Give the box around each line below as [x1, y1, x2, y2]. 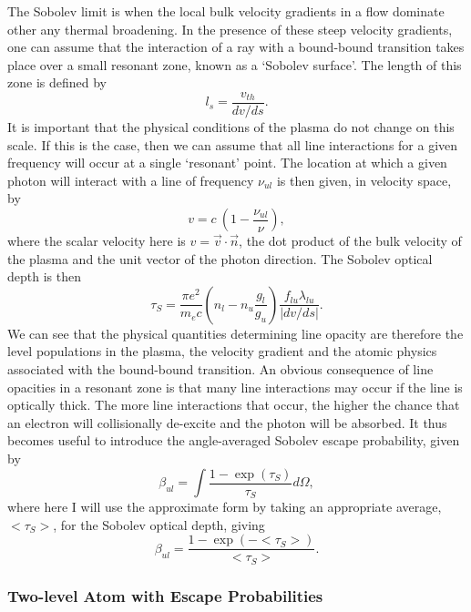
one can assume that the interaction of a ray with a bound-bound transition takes [7, 37, 465, 56]
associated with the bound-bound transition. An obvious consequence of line [7, 359, 434, 378]
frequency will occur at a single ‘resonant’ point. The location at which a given [7, 153, 447, 172]
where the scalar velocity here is [7, 231, 186, 250]
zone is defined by [7, 73, 107, 92]
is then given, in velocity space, [276, 170, 452, 189]
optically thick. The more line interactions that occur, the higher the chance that [7, 395, 460, 414]
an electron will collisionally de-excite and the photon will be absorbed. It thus [7, 413, 447, 432]
